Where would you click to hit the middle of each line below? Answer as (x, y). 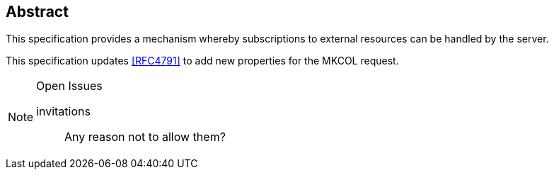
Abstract (37, 12)
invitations (63, 112)
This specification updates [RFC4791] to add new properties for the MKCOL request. (202, 61)
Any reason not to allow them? (145, 137)
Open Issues (69, 86)
